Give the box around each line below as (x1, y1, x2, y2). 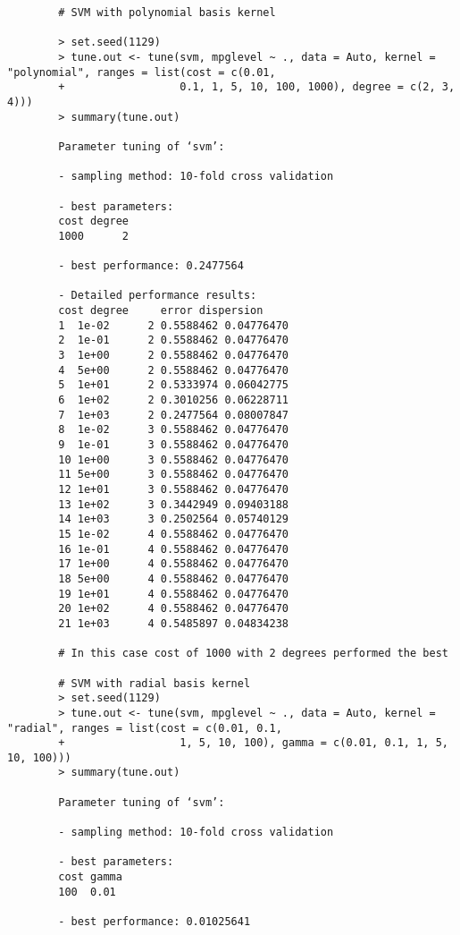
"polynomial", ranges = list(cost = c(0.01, (7, 65, 276, 79)
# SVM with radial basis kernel (58, 676, 251, 690)
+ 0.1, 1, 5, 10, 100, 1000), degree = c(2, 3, (58, 81, 456, 94)
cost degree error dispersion (58, 304, 263, 318)
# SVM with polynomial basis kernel (58, 6, 276, 19)
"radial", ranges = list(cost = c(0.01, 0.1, (7, 721, 282, 735)
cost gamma (58, 871, 122, 884)
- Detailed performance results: (58, 289, 257, 302)
